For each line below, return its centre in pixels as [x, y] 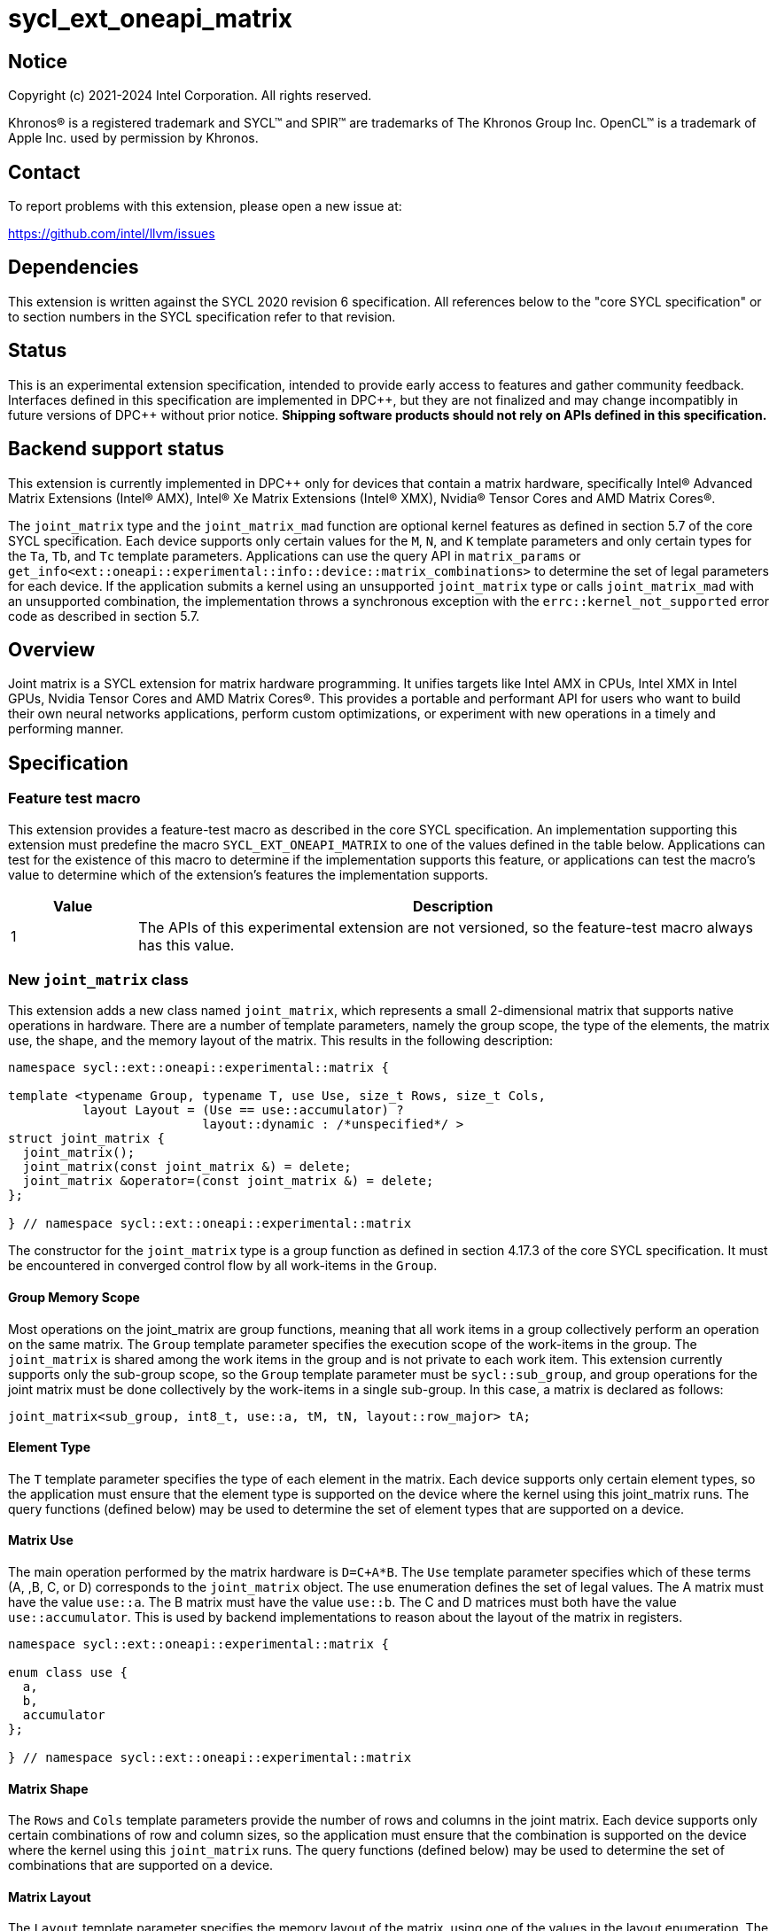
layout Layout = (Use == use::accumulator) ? [243, 1110]
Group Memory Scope [74, 1297]
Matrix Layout [50, 1896]
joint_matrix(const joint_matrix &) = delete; [187, 1167]
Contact [44, 172]
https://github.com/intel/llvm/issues [112, 234]
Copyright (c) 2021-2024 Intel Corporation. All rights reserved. [190, 96]
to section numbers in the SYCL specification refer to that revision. [202, 316]
